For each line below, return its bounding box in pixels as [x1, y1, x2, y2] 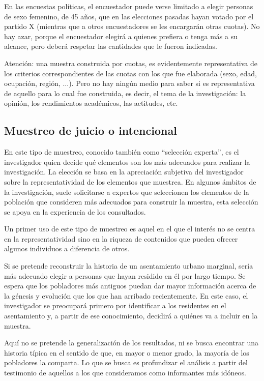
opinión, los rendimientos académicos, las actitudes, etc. [4, 98, 178, 108]
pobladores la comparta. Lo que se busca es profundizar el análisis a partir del [4, 357, 248, 368]
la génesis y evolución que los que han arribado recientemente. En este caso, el [4, 290, 248, 301]
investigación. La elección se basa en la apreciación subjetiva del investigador [4, 166, 244, 177]
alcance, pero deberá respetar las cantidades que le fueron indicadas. [4, 41, 217, 51]
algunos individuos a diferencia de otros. [4, 243, 130, 254]
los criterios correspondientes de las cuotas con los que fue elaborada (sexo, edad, [4, 68, 257, 78]
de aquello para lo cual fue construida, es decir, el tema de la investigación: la [4, 87, 246, 98]
